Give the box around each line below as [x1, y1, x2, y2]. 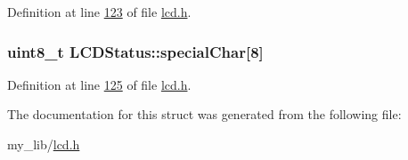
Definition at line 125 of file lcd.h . [7, 75, 192, 93]
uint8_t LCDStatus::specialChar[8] [7, 40, 264, 62]
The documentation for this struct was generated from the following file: [7, 105, 402, 124]
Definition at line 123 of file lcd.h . [7, 3, 192, 20]
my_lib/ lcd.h [7, 135, 80, 153]
